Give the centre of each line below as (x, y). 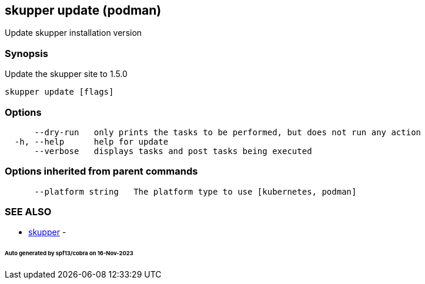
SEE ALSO (28, 212)
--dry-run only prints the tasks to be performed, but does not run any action (228, 132)
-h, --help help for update (91, 141)
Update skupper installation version (73, 33)
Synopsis (26, 53)
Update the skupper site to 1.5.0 (66, 74)
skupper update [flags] (59, 92)
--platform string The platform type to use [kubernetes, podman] (195, 191)
